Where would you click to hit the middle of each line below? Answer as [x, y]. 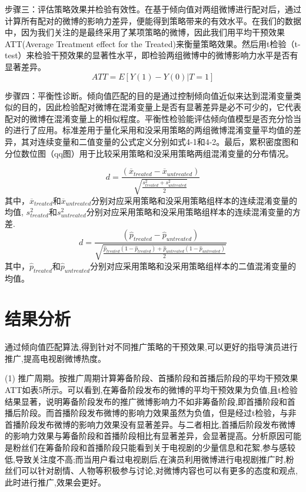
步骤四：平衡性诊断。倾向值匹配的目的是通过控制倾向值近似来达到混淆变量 [149, 95]
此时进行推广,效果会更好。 [55, 482]
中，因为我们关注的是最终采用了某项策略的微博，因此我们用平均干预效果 [145, 32]
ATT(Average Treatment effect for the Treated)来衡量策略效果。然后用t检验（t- [153, 43]
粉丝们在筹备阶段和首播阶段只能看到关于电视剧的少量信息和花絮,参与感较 [154, 448]
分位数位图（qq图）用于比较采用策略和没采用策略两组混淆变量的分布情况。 [149, 153]
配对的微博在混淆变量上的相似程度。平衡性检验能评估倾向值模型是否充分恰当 [153, 118]
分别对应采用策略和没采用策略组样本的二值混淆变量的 [193, 265]
